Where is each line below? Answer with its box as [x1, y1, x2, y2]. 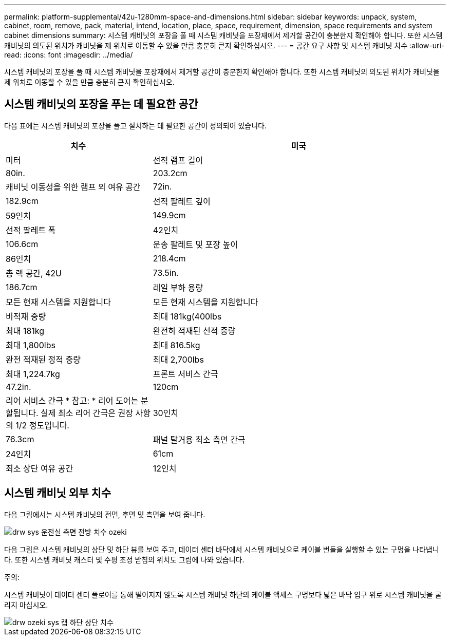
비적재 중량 [6, 311, 46, 322]
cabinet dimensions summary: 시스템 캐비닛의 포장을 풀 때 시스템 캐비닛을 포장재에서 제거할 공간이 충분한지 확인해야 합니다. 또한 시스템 [4, 31, 443, 40]
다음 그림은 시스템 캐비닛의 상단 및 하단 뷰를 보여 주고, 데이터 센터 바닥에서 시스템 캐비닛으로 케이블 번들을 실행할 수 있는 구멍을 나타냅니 [4, 544, 439, 554]
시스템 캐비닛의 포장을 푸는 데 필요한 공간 [4, 98, 198, 111]
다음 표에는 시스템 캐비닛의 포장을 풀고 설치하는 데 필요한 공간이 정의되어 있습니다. [4, 121, 267, 130]
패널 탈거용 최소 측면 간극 [153, 434, 246, 445]
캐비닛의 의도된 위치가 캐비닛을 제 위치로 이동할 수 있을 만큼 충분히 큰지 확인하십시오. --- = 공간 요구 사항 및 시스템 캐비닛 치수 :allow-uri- [4, 41, 445, 50]
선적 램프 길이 [153, 155, 203, 165]
